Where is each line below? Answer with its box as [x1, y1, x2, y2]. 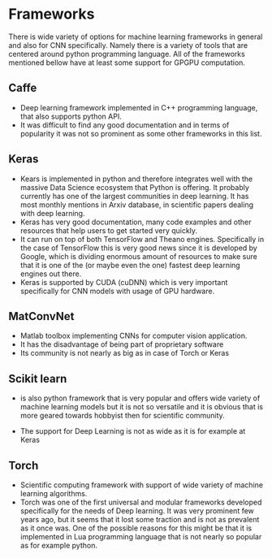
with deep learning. [19, 208, 85, 218]
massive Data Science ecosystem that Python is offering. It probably [19, 182, 250, 192]
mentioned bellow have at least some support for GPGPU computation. [8, 58, 246, 67]
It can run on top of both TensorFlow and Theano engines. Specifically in [19, 234, 265, 244]
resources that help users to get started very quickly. [19, 225, 197, 236]
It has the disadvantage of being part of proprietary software [19, 340, 224, 349]
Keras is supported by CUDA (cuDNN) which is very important [19, 277, 228, 287]
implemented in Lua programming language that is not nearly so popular [19, 532, 262, 541]
